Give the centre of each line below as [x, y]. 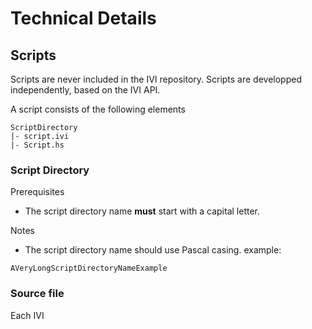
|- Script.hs [37, 145]
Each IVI [27, 315]
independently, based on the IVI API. [85, 90]
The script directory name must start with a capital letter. [142, 211]
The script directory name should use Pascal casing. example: [153, 250]
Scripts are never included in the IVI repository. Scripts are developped [156, 79]
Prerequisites [37, 192]
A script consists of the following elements [98, 109]
